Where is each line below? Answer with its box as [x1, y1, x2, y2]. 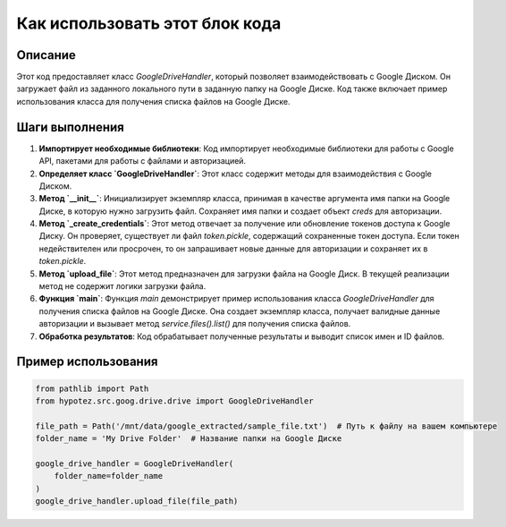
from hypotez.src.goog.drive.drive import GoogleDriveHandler [35, 396, 314, 406]
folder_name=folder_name [54, 471, 164, 481]
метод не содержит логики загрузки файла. [38, 281, 207, 292]
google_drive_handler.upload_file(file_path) [35, 497, 239, 506]
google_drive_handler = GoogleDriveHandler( [35, 458, 234, 469]
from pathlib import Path [35, 383, 149, 394]
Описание [16, 47, 76, 63]
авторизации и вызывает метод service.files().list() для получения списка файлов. [38, 319, 351, 329]
